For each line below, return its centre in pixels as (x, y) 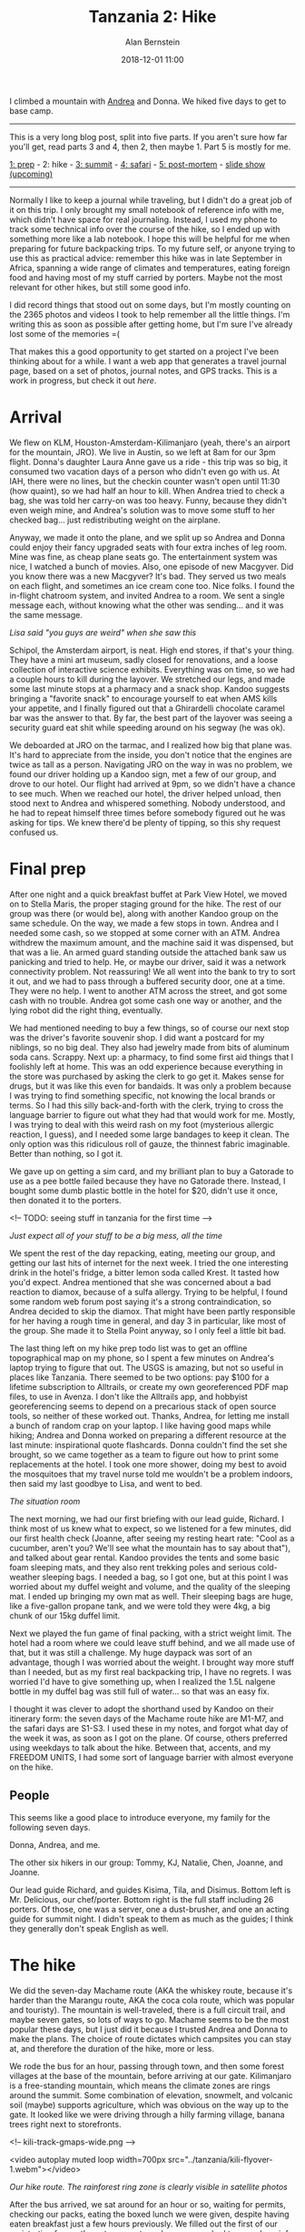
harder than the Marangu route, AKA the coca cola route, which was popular (152, 2000)
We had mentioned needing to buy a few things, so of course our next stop (149, 1028)
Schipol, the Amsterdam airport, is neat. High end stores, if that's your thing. (152, 650)
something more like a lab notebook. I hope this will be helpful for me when (150, 238)
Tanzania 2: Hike (152, 17)
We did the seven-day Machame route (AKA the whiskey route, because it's (151, 1990)
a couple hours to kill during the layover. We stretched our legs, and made (148, 679)
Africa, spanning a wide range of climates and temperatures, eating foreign (150, 268)
